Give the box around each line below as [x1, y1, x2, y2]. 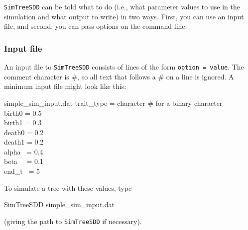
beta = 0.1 [4, 156, 43, 166]
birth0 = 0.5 [4, 107, 42, 118]
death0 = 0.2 [4, 127, 44, 137]
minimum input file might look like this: [4, 81, 126, 91]
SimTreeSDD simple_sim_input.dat [4, 199, 115, 210]
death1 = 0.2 [4, 137, 44, 147]
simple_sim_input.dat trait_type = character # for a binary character [4, 97, 223, 108]
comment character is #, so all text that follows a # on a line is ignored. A [4, 71, 234, 81]
